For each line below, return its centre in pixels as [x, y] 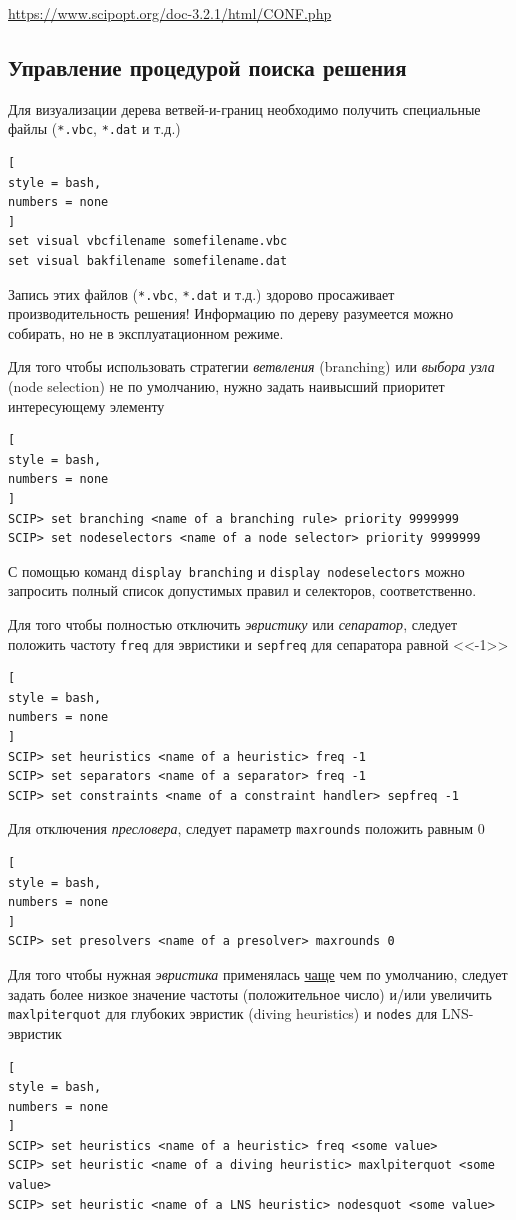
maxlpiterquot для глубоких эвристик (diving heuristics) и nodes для [223, 1013]
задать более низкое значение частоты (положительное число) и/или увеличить [250, 993]
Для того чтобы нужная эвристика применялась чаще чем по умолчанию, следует [258, 974]
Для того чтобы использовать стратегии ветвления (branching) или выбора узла [251, 366]
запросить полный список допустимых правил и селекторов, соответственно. [242, 590]
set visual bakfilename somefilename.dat [148, 261]
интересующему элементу [86, 405]
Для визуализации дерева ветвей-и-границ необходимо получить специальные [244, 108]
